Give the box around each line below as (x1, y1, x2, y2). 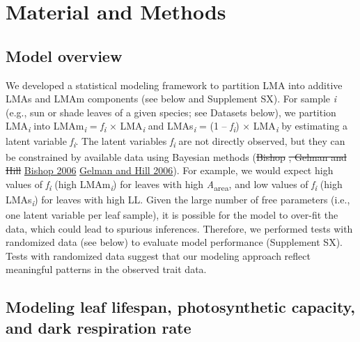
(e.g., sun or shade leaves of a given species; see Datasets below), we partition (6, 104, 336, 119)
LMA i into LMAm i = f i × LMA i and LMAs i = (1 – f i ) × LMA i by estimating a (6, 118, 348, 135)
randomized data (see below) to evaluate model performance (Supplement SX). (6, 235, 343, 249)
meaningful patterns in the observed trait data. (6, 262, 207, 277)
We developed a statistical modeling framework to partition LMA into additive (6, 77, 343, 92)
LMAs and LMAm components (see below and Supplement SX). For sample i (6, 91, 337, 106)
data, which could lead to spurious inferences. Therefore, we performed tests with (6, 221, 353, 235)
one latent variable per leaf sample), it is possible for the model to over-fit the (6, 208, 338, 222)
